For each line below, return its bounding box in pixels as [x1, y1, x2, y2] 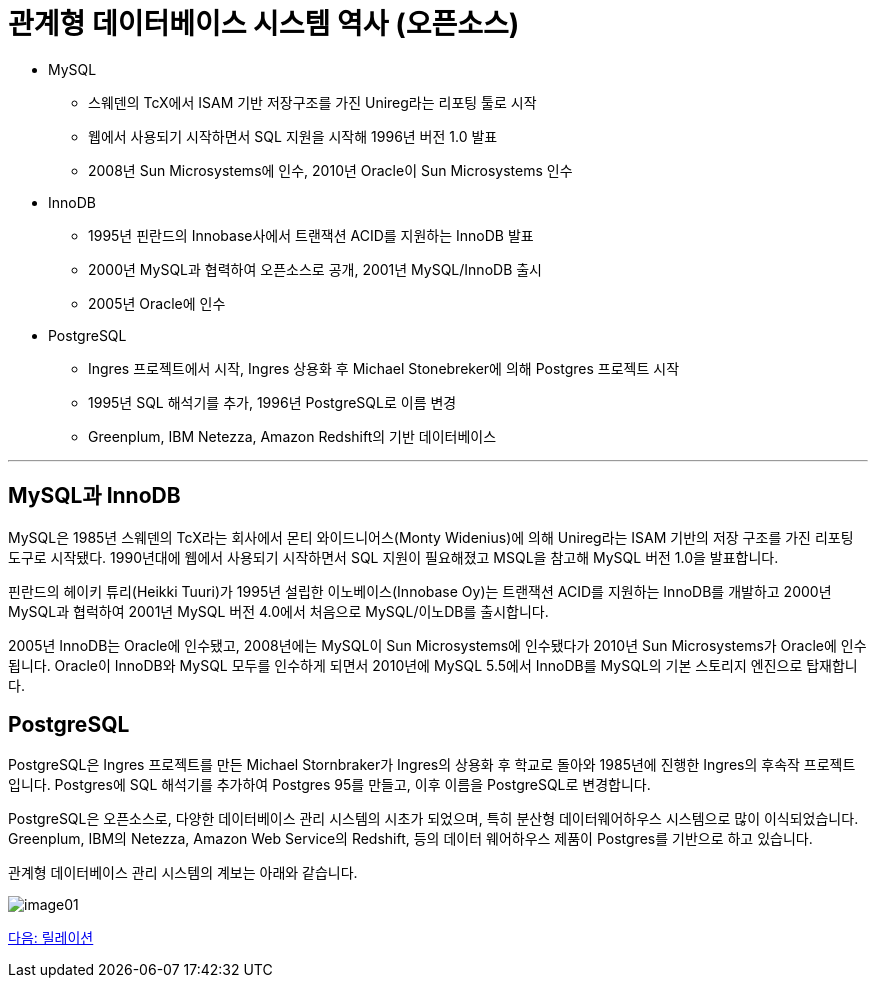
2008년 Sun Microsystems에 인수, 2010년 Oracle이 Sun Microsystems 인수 [88, 161, 573, 179]
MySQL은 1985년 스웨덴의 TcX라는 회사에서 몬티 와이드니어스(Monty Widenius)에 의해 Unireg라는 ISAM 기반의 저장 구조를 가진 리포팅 [8, 528, 854, 546]
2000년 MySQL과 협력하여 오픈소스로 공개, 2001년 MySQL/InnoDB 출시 [88, 260, 542, 278]
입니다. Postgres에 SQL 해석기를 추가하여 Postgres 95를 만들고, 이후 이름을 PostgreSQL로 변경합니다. [8, 776, 651, 794]
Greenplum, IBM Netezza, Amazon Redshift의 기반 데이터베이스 [88, 427, 497, 445]
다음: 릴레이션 [8, 929, 94, 947]
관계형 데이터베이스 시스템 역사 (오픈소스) [8, 7, 520, 41]
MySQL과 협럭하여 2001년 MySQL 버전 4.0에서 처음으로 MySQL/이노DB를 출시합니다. [8, 602, 549, 620]
